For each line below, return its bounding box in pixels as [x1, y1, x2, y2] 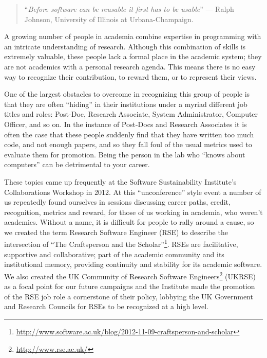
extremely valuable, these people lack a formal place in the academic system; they [4, 51, 262, 62]
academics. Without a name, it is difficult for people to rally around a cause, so [4, 217, 254, 227]
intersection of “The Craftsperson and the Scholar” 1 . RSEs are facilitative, [4, 237, 238, 249]
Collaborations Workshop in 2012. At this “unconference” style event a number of [4, 186, 261, 197]
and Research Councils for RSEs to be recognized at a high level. [4, 301, 208, 312]
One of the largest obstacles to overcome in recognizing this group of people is [4, 88, 250, 99]
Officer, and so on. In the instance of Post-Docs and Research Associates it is [4, 118, 247, 129]
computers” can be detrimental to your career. [4, 159, 150, 170]
